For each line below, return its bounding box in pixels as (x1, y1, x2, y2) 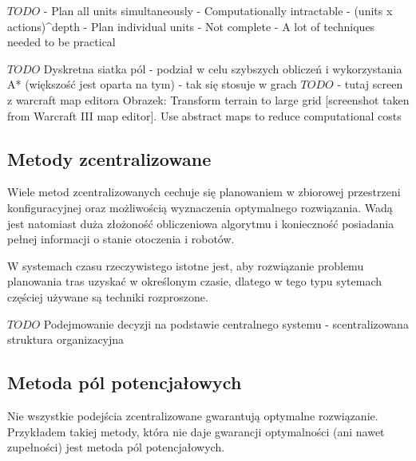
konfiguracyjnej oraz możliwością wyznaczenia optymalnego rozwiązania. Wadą (7, 199, 393, 215)
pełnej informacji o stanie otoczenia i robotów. (7, 230, 235, 247)
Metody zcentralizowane (7, 146, 212, 171)
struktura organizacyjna (7, 331, 125, 348)
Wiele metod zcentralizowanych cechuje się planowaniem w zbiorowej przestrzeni (7, 183, 401, 200)
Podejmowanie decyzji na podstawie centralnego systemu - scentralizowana (43, 315, 409, 332)
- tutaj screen (337, 76, 403, 93)
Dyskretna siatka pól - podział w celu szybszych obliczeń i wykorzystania (43, 60, 402, 77)
